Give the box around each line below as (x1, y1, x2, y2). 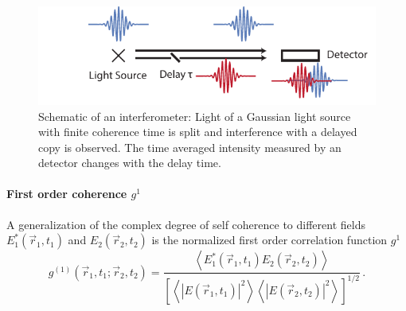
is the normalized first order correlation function (151, 231, 388, 248)
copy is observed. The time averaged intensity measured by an (38, 138, 342, 155)
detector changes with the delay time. (38, 154, 221, 171)
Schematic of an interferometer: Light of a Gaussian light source (38, 107, 351, 124)
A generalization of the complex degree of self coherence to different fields (6, 216, 365, 232)
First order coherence (6, 185, 127, 202)
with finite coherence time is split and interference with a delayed (38, 123, 357, 140)
